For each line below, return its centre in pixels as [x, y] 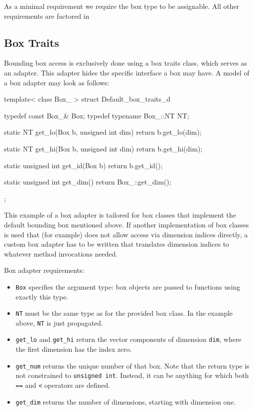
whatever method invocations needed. [61, 253]
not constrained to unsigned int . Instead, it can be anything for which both [132, 375]
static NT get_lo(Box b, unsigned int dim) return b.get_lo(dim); [103, 132]
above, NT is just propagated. [59, 322]
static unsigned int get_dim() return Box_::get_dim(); [88, 182]
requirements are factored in [47, 16]
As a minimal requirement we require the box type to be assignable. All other [122, 6]
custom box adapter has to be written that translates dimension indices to [117, 244]
